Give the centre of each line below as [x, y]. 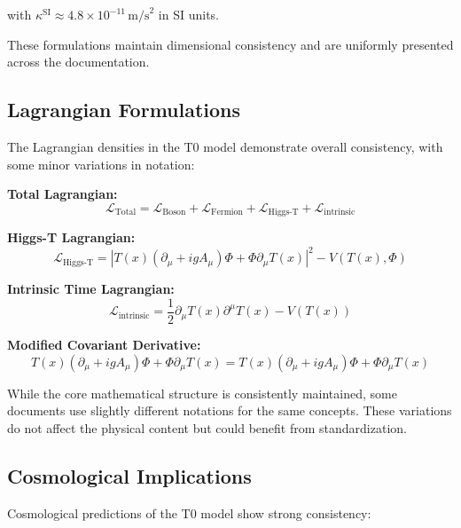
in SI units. [189, 14]
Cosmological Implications [129, 475]
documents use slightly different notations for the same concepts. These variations [230, 410]
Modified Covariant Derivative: [104, 344]
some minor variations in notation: [101, 164]
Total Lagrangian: [63, 194]
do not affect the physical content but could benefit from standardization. [207, 427]
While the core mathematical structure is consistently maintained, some [202, 393]
